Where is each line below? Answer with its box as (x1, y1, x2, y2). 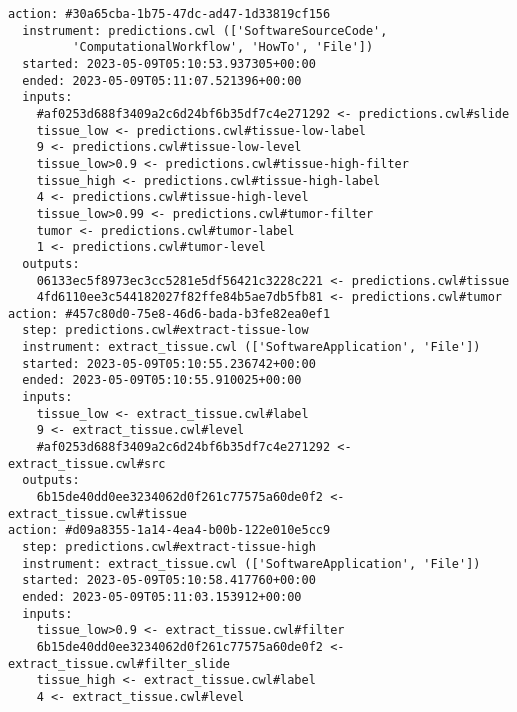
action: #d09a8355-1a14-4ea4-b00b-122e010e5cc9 (8, 523, 331, 538)
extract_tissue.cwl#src (8, 456, 166, 471)
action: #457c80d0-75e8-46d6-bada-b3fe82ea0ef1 (8, 306, 331, 321)
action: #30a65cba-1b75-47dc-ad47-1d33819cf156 (8, 7, 331, 21)
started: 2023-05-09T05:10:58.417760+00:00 (22, 573, 316, 588)
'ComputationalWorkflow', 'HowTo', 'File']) (72, 40, 374, 55)
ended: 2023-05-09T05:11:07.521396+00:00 (22, 73, 302, 88)
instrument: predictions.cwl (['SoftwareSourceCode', (22, 23, 388, 38)
